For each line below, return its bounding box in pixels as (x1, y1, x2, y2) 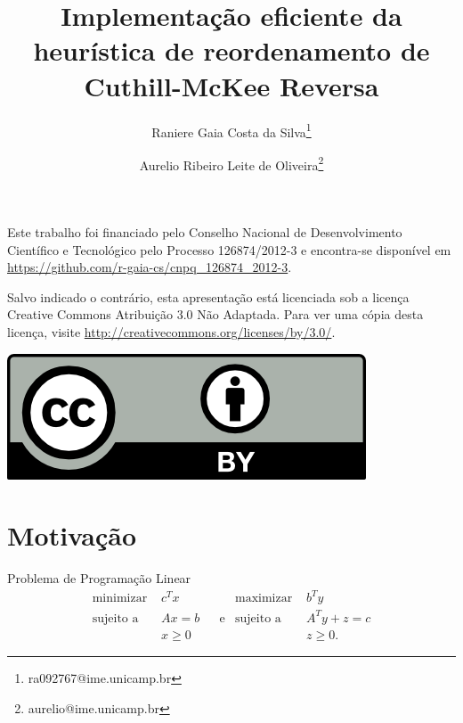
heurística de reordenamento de (33, 32, 430, 69)
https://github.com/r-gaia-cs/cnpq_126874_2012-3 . (7, 258, 292, 276)
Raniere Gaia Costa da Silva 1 (151, 119, 312, 141)
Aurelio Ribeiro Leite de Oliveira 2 (139, 152, 324, 174)
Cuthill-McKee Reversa (84, 67, 379, 103)
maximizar (235, 592, 293, 605)
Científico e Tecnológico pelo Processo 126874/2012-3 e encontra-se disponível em (7, 240, 451, 259)
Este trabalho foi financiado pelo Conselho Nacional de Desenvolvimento (7, 223, 402, 241)
